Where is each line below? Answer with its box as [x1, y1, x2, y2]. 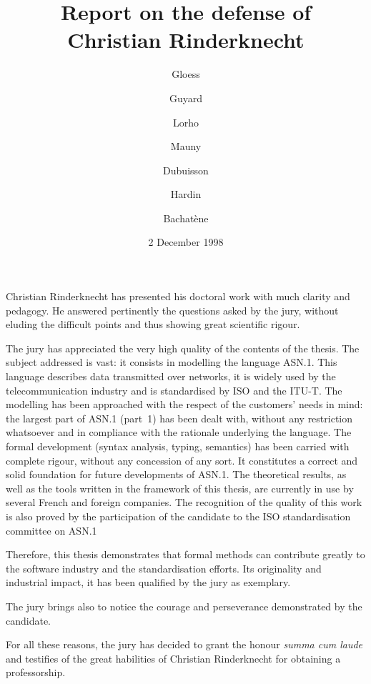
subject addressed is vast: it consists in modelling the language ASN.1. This [6, 355, 337, 370]
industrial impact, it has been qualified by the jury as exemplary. [6, 575, 291, 590]
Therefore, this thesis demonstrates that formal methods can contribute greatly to [6, 547, 365, 562]
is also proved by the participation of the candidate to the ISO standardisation [6, 508, 351, 523]
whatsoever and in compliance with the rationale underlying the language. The [6, 425, 352, 440]
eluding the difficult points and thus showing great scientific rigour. [6, 317, 300, 332]
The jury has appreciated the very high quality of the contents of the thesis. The [6, 340, 360, 355]
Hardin [170, 187, 202, 202]
